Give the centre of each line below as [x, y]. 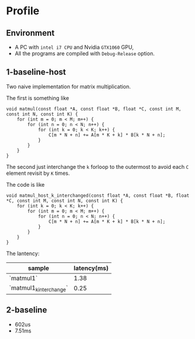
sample [38, 268]
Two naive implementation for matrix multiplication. [69, 86]
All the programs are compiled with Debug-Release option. [85, 54]
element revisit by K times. [38, 173]
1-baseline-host [36, 72]
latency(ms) [91, 268]
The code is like [25, 184]
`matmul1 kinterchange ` [39, 288]
